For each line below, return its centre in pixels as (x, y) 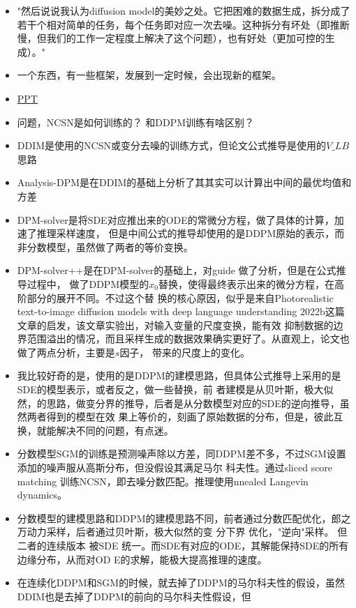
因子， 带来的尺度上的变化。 (185, 352)
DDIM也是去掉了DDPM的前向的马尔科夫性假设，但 (134, 596)
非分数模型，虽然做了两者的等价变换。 (105, 246)
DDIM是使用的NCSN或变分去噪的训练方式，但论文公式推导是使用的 (171, 145)
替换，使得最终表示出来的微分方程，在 (246, 283)
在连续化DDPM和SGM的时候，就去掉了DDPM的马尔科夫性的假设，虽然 (181, 583)
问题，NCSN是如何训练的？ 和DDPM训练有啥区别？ (136, 122)
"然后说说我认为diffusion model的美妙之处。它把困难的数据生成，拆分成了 (184, 10)
